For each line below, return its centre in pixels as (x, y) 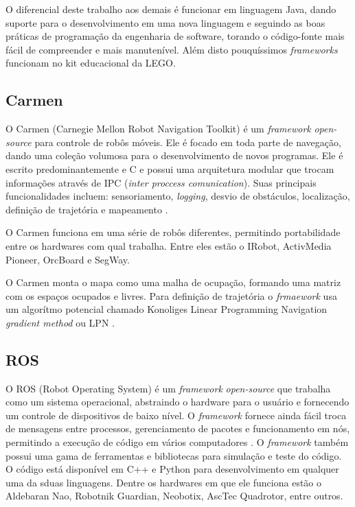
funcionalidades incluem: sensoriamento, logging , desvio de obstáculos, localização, (178, 196)
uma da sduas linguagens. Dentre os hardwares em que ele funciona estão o (164, 482)
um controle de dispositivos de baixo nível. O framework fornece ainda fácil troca (176, 415)
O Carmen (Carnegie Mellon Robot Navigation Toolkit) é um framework (158, 129)
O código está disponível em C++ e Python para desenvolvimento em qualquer (172, 469)
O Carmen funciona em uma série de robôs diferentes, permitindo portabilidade (173, 232)
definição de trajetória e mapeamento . (87, 209)
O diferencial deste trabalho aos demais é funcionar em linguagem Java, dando (171, 9)
